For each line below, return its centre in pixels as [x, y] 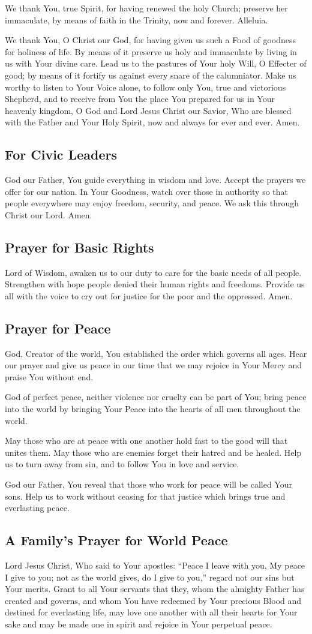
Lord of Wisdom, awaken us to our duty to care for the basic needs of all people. [153, 272]
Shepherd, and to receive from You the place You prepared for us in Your [140, 99]
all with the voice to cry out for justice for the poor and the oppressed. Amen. [149, 295]
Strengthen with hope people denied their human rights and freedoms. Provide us [155, 284]
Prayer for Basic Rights [79, 247]
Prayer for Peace [58, 328]
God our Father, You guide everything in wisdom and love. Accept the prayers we [155, 180]
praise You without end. [49, 376]
